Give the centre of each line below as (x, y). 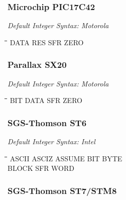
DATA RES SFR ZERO (47, 42)
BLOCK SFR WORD (41, 168)
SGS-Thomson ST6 (47, 122)
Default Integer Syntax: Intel (51, 141)
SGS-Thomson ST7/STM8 (62, 190)
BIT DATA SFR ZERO (46, 100)
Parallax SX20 (37, 65)
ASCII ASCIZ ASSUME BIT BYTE (66, 158)
